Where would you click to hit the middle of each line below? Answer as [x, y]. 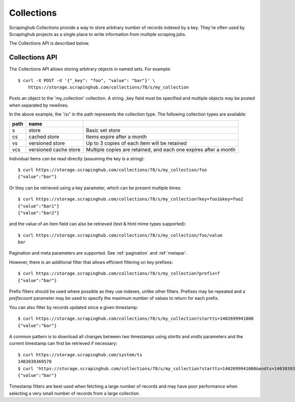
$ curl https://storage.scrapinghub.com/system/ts [80, 355]
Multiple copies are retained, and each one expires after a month [161, 149]
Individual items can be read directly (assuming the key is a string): [77, 158]
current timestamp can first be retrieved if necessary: [63, 344]
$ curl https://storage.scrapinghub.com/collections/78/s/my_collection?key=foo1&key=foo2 [131, 199]
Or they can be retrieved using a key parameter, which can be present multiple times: [95, 188]
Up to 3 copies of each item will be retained [136, 143]
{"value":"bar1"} [39, 206]
